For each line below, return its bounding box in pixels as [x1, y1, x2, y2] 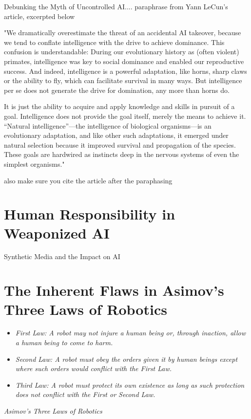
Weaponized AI [4, 223, 110, 243]
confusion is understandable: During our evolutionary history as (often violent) [4, 46, 239, 57]
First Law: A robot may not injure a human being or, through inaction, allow [15, 328, 246, 338]
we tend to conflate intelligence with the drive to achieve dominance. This [4, 37, 225, 47]
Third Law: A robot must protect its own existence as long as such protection [15, 379, 245, 390]
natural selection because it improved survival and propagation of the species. [4, 139, 236, 150]
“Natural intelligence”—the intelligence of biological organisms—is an [4, 120, 212, 131]
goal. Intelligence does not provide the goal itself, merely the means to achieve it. [4, 110, 246, 121]
